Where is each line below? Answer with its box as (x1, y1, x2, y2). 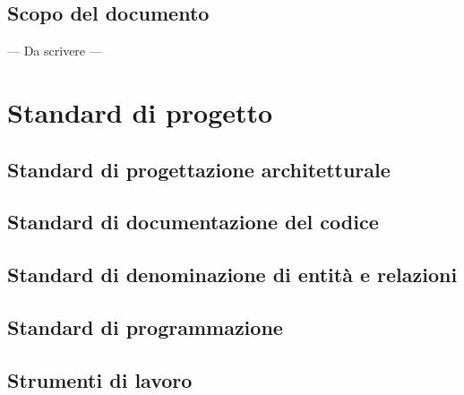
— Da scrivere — (7, 41, 102, 60)
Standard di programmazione (7, 313, 283, 340)
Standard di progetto (7, 93, 273, 130)
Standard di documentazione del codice (7, 208, 379, 236)
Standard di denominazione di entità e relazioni (7, 261, 458, 288)
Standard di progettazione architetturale (7, 155, 391, 183)
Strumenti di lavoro (7, 365, 193, 393)
